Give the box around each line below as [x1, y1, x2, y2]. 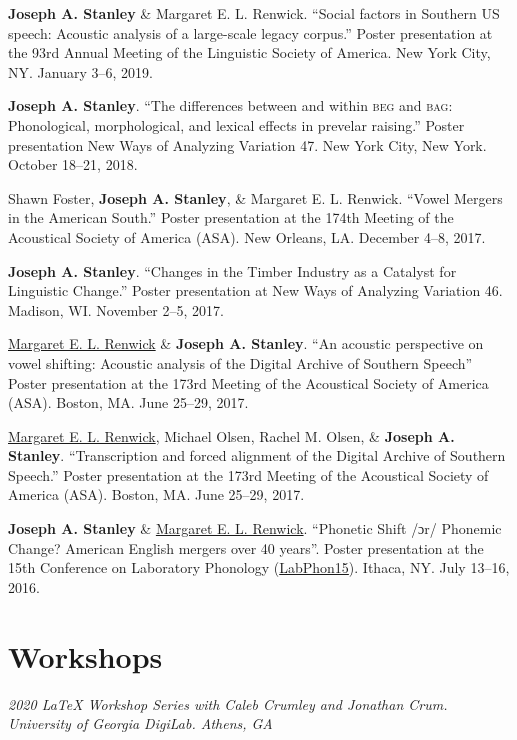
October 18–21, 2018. [8, 154, 138, 175]
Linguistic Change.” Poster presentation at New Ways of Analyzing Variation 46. [8, 280, 503, 301]
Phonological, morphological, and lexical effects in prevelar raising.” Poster [8, 114, 465, 135]
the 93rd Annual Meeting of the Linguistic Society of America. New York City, [8, 42, 491, 63]
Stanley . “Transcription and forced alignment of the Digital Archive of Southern [8, 445, 506, 466]
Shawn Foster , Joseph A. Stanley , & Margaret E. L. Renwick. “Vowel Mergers [8, 187, 503, 208]
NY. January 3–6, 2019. [8, 61, 153, 82]
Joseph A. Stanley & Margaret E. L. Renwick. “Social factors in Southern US [8, 3, 500, 23]
